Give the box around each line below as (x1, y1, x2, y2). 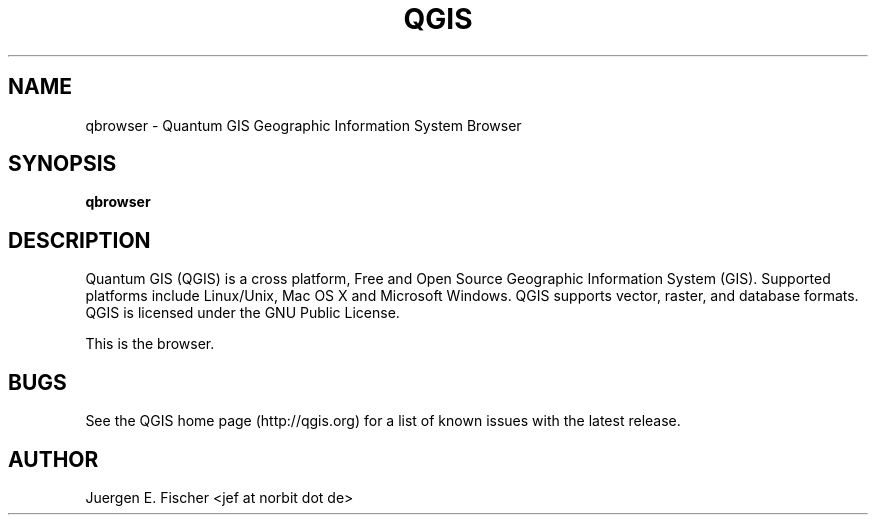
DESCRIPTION (8, 227, 151, 253)
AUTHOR (8, 446, 99, 472)
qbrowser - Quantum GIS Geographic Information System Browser (85, 116, 522, 134)
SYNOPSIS (8, 151, 117, 177)
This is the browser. (85, 335, 215, 353)
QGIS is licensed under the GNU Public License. (85, 304, 400, 322)
